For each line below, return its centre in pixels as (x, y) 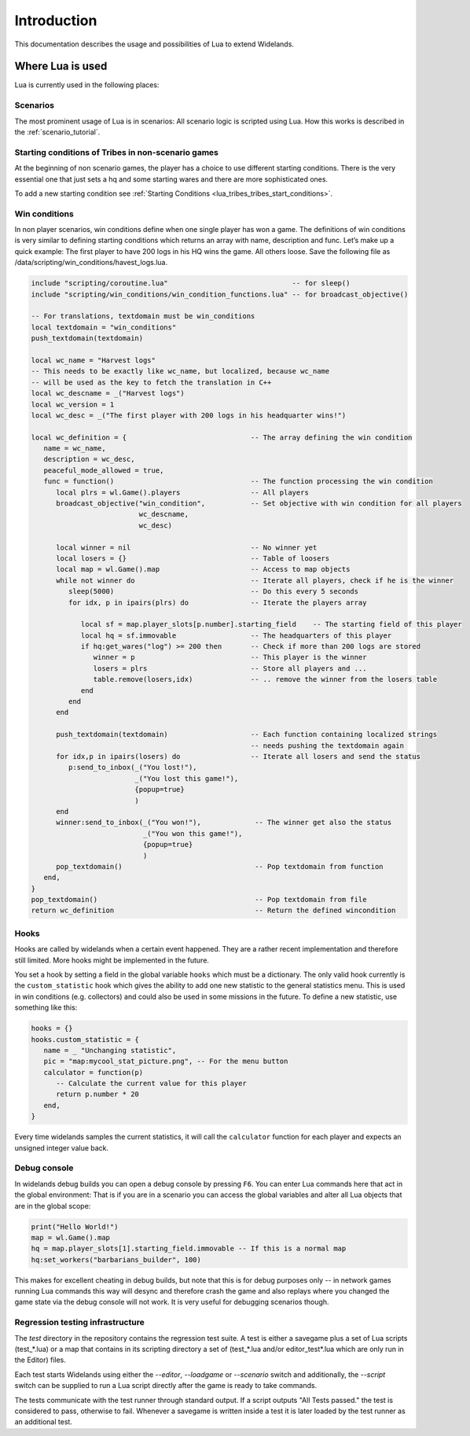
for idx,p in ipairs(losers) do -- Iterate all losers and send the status (238, 756)
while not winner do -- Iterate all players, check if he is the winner (255, 580)
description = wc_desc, (89, 459)
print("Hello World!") (75, 1226)
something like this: (46, 1007)
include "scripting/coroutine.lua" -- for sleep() (191, 284)
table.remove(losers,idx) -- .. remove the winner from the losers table (265, 679)
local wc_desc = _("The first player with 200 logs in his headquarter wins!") (189, 415)
